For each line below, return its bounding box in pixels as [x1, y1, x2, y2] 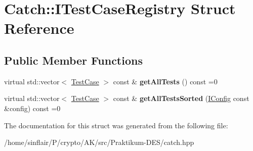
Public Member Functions [4, 52, 143, 68]
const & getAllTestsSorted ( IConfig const [113, 93, 249, 104]
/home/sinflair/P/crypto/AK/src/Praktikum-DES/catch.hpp [4, 137, 194, 147]
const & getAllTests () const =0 [113, 76, 218, 86]
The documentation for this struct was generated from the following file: [4, 120, 228, 130]
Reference [4, 18, 74, 38]
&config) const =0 [4, 103, 61, 113]
